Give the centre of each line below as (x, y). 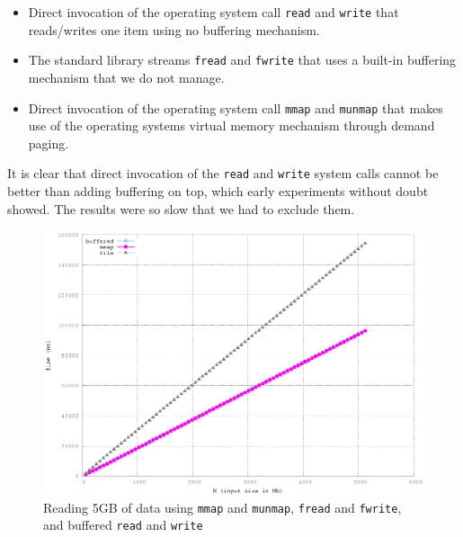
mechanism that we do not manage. (126, 77)
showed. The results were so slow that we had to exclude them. (181, 208)
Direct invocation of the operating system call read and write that (214, 12)
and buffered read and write (123, 525)
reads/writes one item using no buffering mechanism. (174, 29)
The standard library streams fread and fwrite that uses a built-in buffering (242, 60)
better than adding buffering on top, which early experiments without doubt (218, 191)
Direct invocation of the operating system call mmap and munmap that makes (236, 107)
